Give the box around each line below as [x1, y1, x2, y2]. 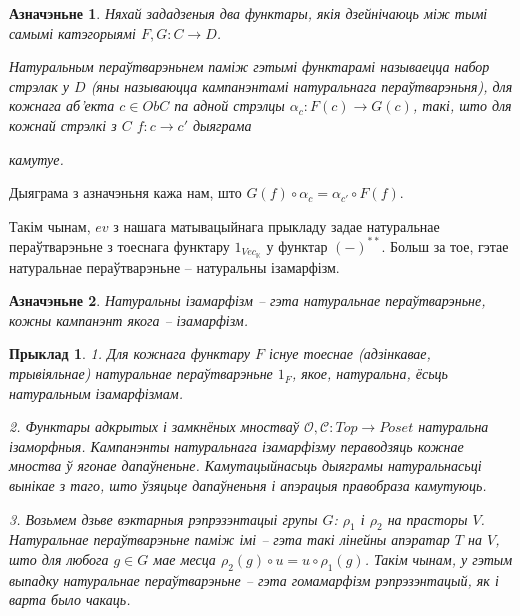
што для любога [9, 549, 109, 570]
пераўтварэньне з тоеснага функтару [9, 235, 230, 256]
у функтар [266, 235, 328, 256]
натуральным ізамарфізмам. [9, 382, 183, 403]
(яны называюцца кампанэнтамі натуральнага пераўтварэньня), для [90, 75, 513, 96]
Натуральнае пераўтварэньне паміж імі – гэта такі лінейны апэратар [9, 529, 450, 550]
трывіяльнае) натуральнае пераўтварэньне [9, 363, 273, 384]
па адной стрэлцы [174, 95, 285, 116]
